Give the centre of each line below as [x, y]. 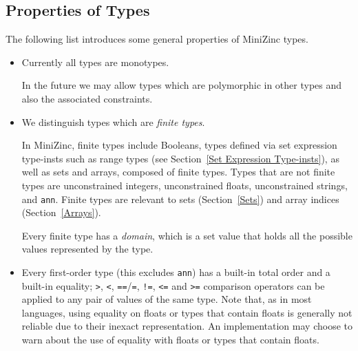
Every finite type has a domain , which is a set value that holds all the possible [187, 235]
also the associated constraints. [87, 98]
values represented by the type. [87, 249]
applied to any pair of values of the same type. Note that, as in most [167, 299]
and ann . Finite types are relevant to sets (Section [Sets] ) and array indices [180, 199]
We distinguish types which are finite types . [113, 121]
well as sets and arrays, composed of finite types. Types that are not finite [178, 172]
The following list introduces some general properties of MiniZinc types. [157, 39]
